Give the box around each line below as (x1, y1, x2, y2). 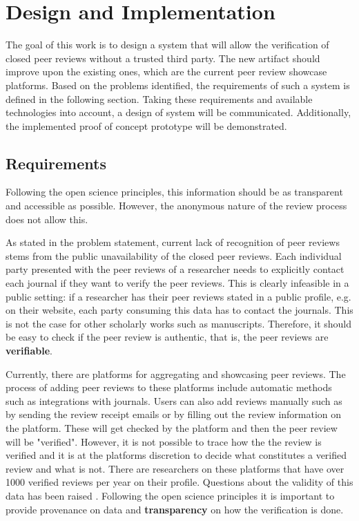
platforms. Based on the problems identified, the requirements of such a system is (6, 77, 350, 92)
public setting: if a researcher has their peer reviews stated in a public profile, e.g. (6, 289, 351, 303)
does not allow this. (6, 211, 88, 226)
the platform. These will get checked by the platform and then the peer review (6, 420, 338, 435)
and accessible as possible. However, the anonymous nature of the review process (6, 198, 347, 213)
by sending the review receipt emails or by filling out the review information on (6, 407, 342, 421)
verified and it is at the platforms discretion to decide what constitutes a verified (6, 448, 347, 462)
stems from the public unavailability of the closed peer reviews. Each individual (6, 248, 342, 263)
